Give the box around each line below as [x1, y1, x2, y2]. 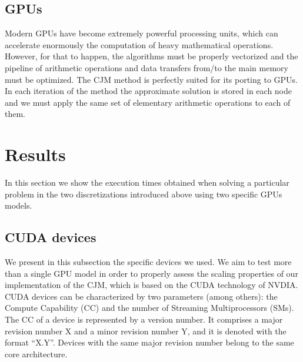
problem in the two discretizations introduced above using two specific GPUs [5, 187, 282, 200]
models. [5, 199, 32, 212]
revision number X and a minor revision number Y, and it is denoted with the [5, 324, 287, 337]
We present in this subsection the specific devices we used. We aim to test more [5, 256, 292, 268]
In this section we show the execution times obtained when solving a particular [5, 176, 289, 189]
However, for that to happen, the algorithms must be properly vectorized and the [5, 50, 298, 62]
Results [5, 142, 66, 166]
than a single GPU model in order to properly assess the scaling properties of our [5, 267, 298, 279]
